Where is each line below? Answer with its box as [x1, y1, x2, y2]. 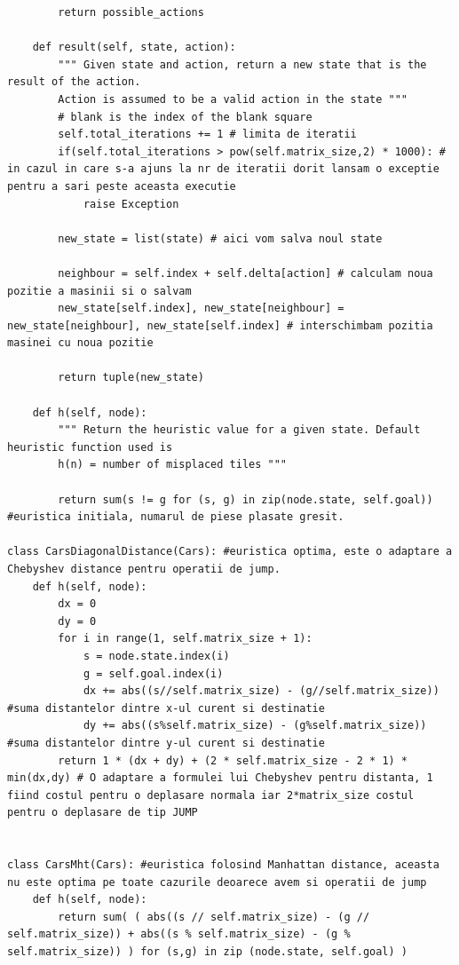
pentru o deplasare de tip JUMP [7, 806, 198, 819]
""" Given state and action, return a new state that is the [58, 58, 427, 71]
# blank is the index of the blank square [58, 110, 313, 123]
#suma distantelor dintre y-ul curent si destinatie [7, 736, 325, 749]
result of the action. [7, 75, 141, 89]
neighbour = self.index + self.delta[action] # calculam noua [58, 266, 433, 280]
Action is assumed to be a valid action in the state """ [58, 92, 408, 106]
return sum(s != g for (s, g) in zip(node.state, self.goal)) [58, 493, 433, 506]
